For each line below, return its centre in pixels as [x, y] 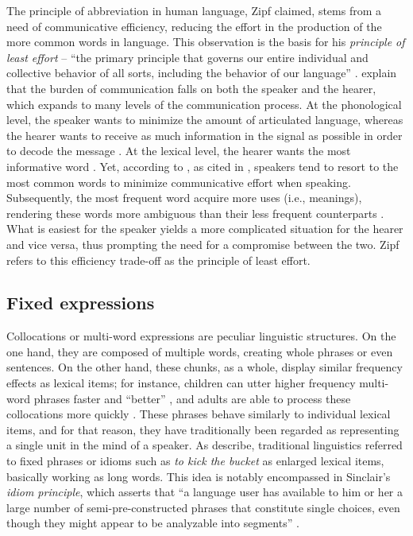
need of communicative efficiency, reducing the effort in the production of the [194, 26]
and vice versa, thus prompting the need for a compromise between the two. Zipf [203, 244]
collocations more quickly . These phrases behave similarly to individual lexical [199, 414]
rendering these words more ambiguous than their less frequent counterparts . [195, 213]
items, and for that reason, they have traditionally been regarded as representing [203, 429]
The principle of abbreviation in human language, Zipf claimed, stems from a [194, 10]
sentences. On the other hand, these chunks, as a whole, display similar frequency [205, 367]
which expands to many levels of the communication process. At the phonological [204, 104]
